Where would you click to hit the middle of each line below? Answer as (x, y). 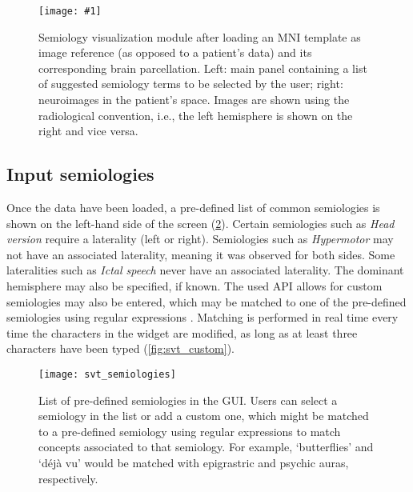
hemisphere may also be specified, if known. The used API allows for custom (194, 285)
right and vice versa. (88, 131)
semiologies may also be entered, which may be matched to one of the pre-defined (206, 301)
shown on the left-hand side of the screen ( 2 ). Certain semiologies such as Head (200, 223)
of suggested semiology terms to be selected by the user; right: (191, 84)
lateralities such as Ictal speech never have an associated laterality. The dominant (205, 270)
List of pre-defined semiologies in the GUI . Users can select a (188, 400)
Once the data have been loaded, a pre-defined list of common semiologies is (193, 208)
